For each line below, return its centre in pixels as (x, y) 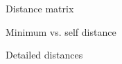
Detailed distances (44, 55)
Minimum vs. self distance (61, 31)
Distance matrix (40, 8)
